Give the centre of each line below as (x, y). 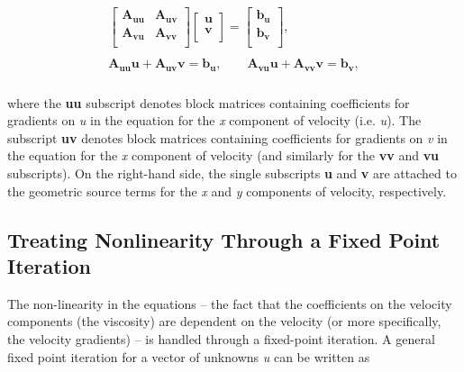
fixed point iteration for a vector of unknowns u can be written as (189, 356)
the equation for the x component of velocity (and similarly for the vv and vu (223, 155)
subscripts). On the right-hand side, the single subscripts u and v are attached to (232, 172)
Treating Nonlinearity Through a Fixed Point (224, 239)
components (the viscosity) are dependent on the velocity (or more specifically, (224, 321)
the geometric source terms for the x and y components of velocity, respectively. (227, 191)
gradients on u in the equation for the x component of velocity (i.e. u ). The (214, 120)
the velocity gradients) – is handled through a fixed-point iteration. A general (221, 338)
